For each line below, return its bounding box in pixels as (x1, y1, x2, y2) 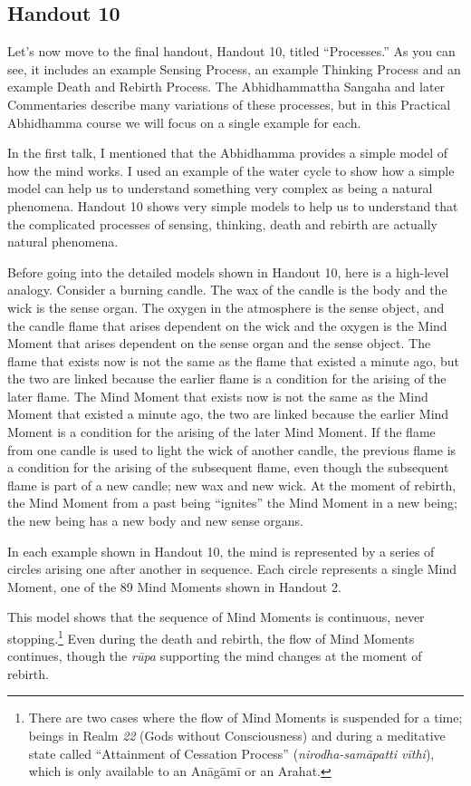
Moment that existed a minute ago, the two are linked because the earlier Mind (7, 404, 449, 423)
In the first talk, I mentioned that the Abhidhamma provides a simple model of (7, 143, 448, 162)
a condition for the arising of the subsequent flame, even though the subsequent (7, 458, 449, 477)
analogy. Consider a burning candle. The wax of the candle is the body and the (7, 280, 447, 299)
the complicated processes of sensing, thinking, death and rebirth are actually (7, 214, 438, 233)
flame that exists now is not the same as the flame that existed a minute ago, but (7, 351, 459, 370)
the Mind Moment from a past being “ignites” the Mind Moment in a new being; (7, 493, 457, 512)
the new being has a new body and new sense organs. (7, 511, 303, 530)
